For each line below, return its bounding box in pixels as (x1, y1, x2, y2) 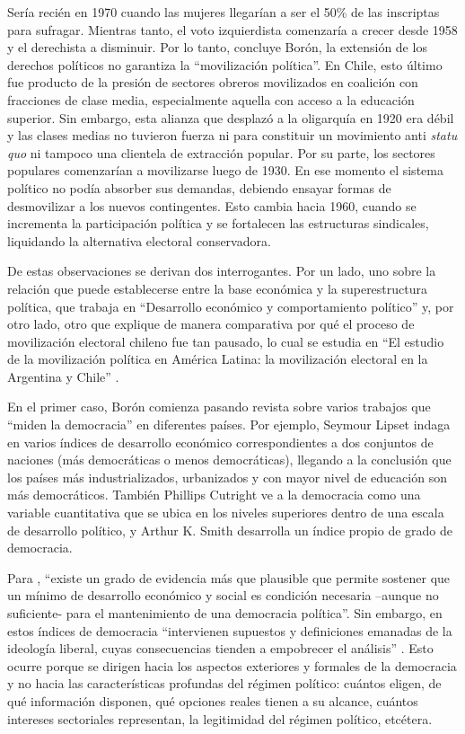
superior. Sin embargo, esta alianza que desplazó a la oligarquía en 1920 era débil (7, 108, 454, 127)
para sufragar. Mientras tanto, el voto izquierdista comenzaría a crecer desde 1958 (7, 20, 458, 39)
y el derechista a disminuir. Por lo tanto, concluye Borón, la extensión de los (7, 38, 427, 57)
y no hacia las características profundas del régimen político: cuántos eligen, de (7, 674, 442, 693)
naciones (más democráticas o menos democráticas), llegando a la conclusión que (7, 450, 452, 469)
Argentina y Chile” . (7, 367, 119, 385)
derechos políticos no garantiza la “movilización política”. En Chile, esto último (7, 55, 443, 74)
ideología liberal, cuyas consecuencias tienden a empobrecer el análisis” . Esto (7, 639, 434, 658)
